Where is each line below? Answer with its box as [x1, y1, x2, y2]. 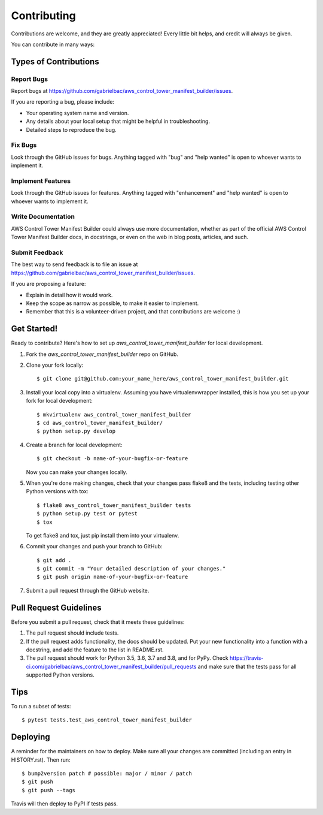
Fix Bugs [11, 141, 37, 149]
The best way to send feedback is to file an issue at [11, 261, 138, 268]
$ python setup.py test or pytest [36, 510, 138, 517]
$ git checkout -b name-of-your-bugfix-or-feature [36, 455, 188, 462]
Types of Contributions [11, 56, 99, 67]
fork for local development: [26, 397, 93, 405]
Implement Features [11, 177, 71, 185]
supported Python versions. [26, 671, 95, 678]
